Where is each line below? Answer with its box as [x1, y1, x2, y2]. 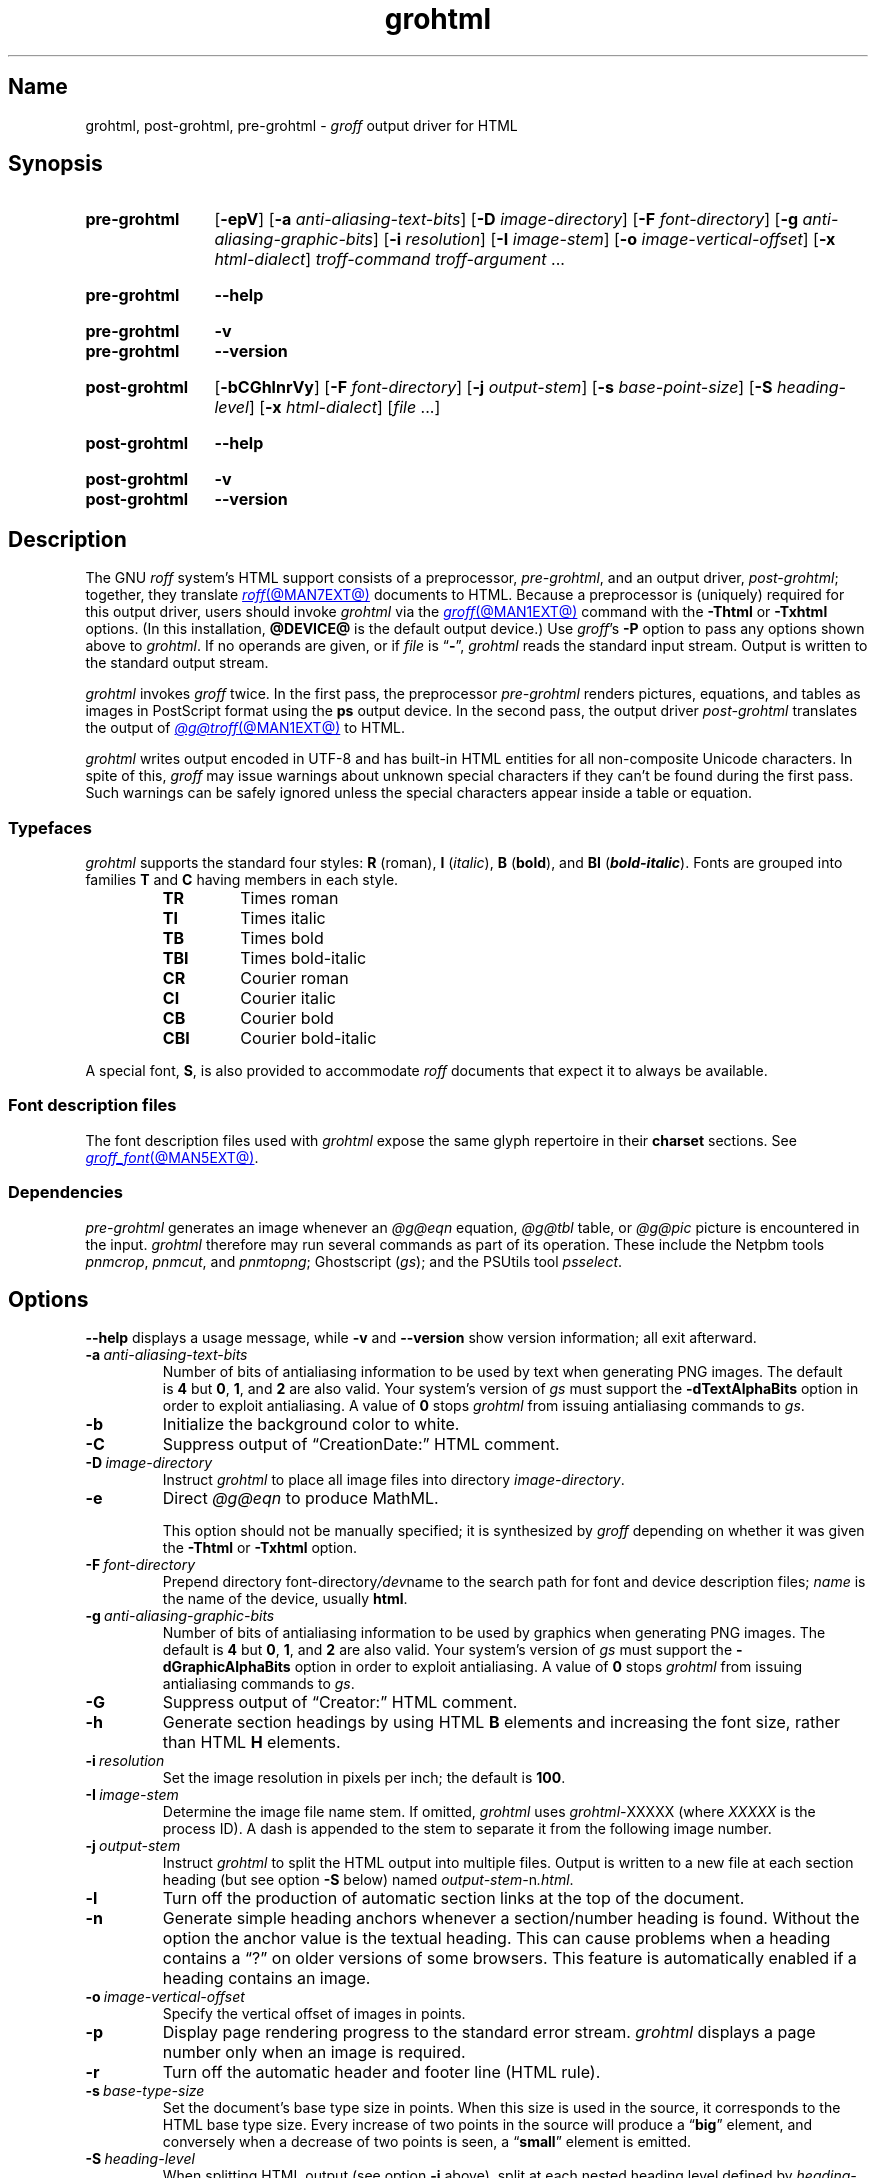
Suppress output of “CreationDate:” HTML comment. [162, 1434, 560, 1455]
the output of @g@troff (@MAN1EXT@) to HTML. [85, 719, 406, 737]
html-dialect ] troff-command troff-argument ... [214, 249, 565, 270]
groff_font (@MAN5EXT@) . [85, 1148, 259, 1166]
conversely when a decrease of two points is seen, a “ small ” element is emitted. [162, 2133, 692, 2151]
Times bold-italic [240, 948, 367, 969]
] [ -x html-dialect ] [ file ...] [248, 397, 441, 418]
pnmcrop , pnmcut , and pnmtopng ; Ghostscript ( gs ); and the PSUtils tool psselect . [85, 1252, 623, 1270]
